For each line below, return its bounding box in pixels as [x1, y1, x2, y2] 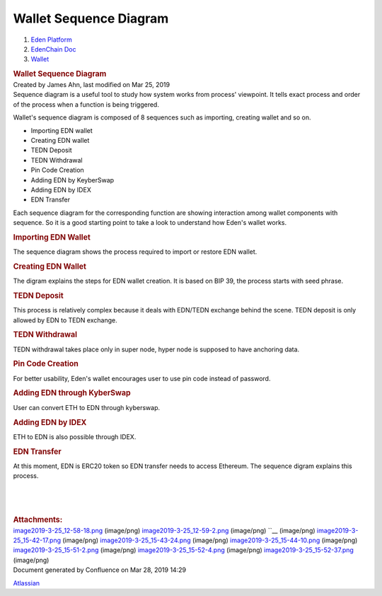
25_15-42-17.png [13, 536, 62, 544]
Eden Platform [30, 35, 72, 44]
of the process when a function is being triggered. [13, 100, 159, 109]
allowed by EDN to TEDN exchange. [13, 315, 117, 325]
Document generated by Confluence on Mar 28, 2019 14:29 [13, 566, 187, 574]
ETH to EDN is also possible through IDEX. [13, 432, 137, 441]
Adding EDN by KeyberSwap [30, 175, 115, 184]
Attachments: [13, 515, 63, 525]
